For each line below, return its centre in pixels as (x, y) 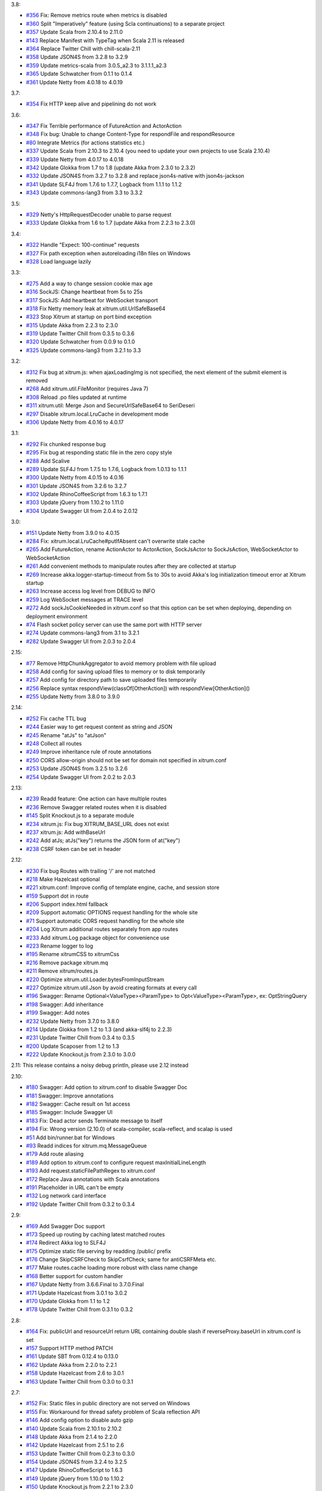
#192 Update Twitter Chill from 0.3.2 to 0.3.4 (80, 1204)
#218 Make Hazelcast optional (63, 879)
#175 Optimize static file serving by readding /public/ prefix (98, 1251)
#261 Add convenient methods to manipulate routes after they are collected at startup (131, 566)
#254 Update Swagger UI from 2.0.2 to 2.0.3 (81, 777)
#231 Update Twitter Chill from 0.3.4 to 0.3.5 (80, 1038)
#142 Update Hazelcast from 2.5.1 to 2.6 (75, 1445)
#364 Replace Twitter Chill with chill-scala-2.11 (83, 48)
